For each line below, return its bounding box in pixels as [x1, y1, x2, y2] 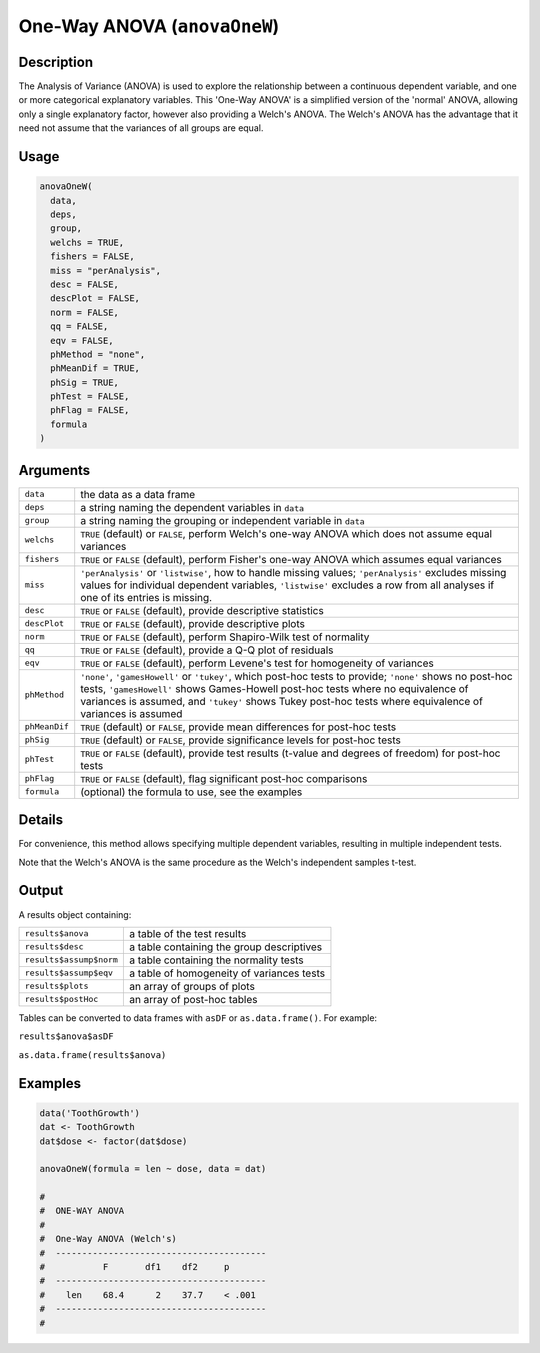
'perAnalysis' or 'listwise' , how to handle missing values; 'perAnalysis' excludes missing [80, 565, 507, 579]
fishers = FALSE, [50, 251, 135, 262]
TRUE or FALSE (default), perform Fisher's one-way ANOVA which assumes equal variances [80, 552, 502, 566]
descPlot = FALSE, [50, 293, 140, 304]
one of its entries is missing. [80, 590, 213, 604]
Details [18, 811, 64, 829]
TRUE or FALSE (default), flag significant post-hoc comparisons [80, 771, 368, 785]
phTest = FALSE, [50, 391, 130, 402]
